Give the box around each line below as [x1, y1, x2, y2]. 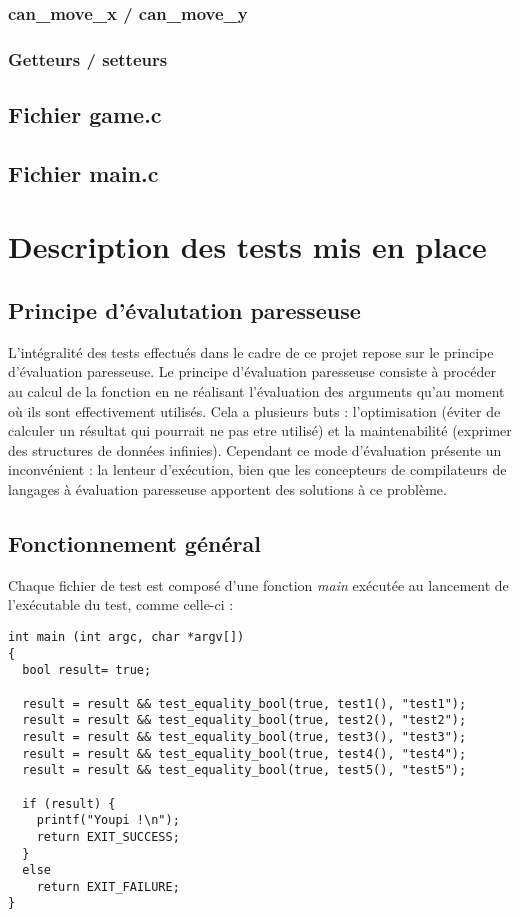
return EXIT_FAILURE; [36, 879, 180, 894]
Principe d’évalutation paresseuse [8, 295, 361, 326]
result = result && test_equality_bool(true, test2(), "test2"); [22, 713, 467, 728]
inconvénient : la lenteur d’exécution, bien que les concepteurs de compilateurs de [8, 459, 507, 480]
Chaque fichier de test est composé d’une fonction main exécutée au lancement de [8, 574, 509, 595]
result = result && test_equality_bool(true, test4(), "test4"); [22, 746, 467, 761]
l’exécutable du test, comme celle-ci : [8, 594, 234, 615]
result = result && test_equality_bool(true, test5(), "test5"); [22, 763, 467, 778]
